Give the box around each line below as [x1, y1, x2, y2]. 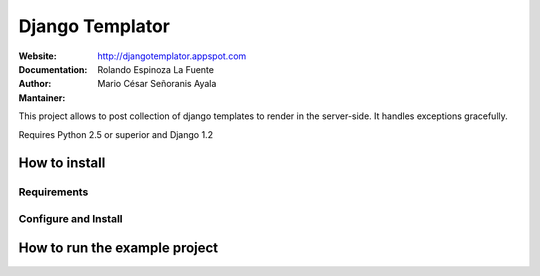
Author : [18, 78, 52, 90]
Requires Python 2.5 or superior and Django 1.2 [18, 128, 214, 140]
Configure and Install [18, 211, 124, 225]
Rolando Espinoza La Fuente [97, 63, 215, 75]
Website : [18, 50, 57, 62]
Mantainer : [18, 91, 66, 104]
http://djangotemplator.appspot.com [97, 50, 247, 62]
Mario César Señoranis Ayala [97, 78, 217, 90]
